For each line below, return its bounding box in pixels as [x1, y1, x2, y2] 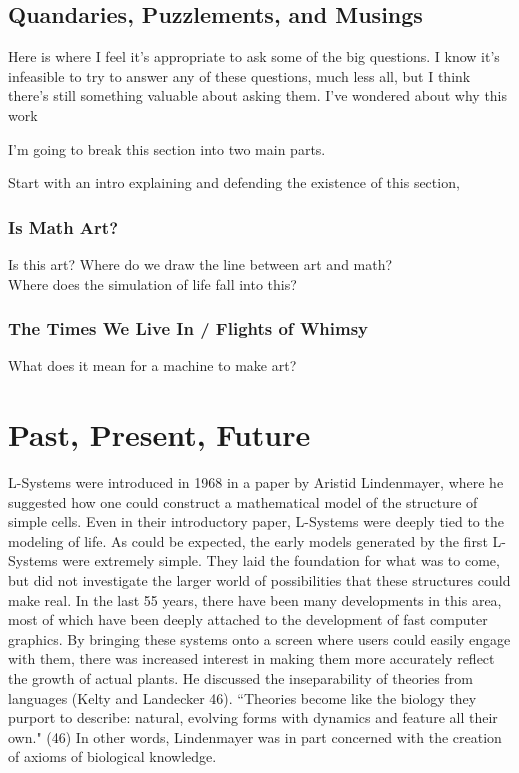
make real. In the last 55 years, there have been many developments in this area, [8, 589, 502, 610]
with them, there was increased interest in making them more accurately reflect [8, 648, 495, 669]
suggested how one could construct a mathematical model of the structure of [8, 491, 478, 512]
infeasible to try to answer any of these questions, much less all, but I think [8, 65, 471, 86]
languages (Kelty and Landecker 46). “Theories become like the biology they [8, 687, 477, 708]
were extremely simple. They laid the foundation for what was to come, [62, 550, 500, 571]
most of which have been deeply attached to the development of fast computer [8, 609, 488, 630]
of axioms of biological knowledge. [8, 746, 217, 767]
